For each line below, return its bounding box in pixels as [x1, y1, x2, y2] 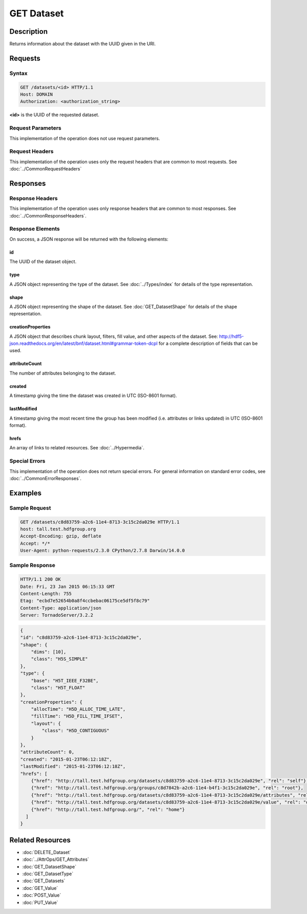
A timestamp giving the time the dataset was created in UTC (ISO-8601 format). [9, 393, 178, 399]
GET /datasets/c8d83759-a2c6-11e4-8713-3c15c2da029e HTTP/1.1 [20, 519, 180, 525]
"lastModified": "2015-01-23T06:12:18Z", [20, 764, 126, 770]
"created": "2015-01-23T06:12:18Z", [20, 756, 113, 762]
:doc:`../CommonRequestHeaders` [9, 166, 82, 172]
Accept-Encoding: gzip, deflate [20, 533, 102, 539]
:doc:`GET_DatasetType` [22, 871, 74, 877]
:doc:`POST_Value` [22, 892, 61, 898]
